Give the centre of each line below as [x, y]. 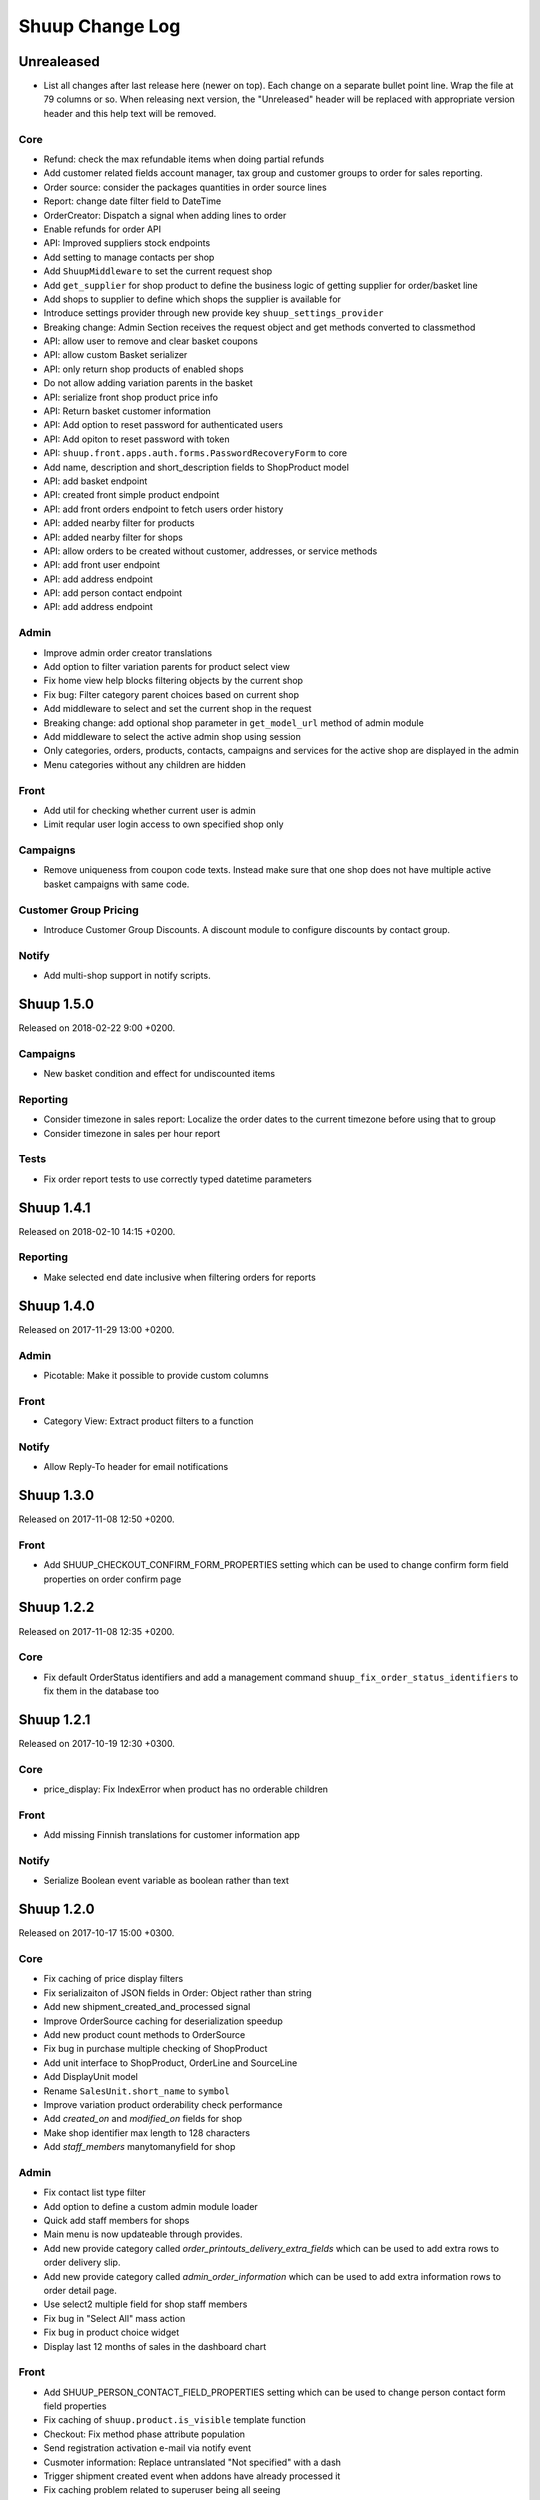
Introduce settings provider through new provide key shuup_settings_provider [213, 313]
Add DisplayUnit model [91, 2077]
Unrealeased [59, 61]
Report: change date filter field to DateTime [132, 201]
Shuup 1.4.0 [56, 1305]
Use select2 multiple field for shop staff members [145, 2304]
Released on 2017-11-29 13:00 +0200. [96, 1329]
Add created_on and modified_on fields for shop [143, 2119]
